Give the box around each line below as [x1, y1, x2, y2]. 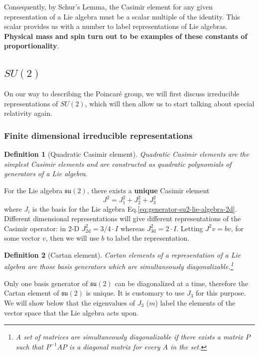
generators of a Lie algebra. [4, 168, 88, 179]
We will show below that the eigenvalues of [4, 297, 135, 308]
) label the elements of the [155, 297, 236, 308]
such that [15, 341, 44, 352]
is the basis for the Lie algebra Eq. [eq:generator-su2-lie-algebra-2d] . [32, 203, 237, 214]
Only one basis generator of [4, 278, 88, 288]
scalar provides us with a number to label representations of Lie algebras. [4, 21, 228, 31]
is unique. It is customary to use [86, 288, 185, 298]
